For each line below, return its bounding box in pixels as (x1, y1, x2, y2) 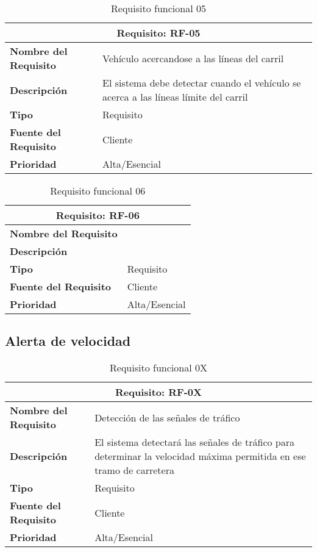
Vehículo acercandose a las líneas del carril (102, 51, 284, 65)
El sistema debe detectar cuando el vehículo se (102, 76, 301, 90)
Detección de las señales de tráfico (94, 410, 240, 425)
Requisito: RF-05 (116, 26, 201, 40)
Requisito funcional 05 (111, 1, 206, 15)
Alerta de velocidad (5, 331, 131, 350)
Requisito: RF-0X (115, 385, 202, 400)
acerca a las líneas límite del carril (102, 90, 248, 104)
